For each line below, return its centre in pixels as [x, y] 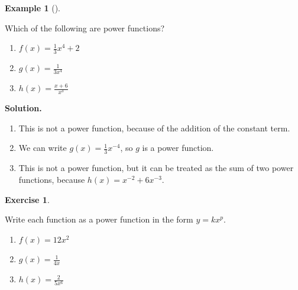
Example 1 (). [33, 8]
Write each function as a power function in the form [99, 219]
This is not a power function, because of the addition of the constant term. [154, 128]
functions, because [52, 179]
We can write [43, 148]
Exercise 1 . [27, 199]
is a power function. [178, 148]
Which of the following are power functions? [85, 28]
